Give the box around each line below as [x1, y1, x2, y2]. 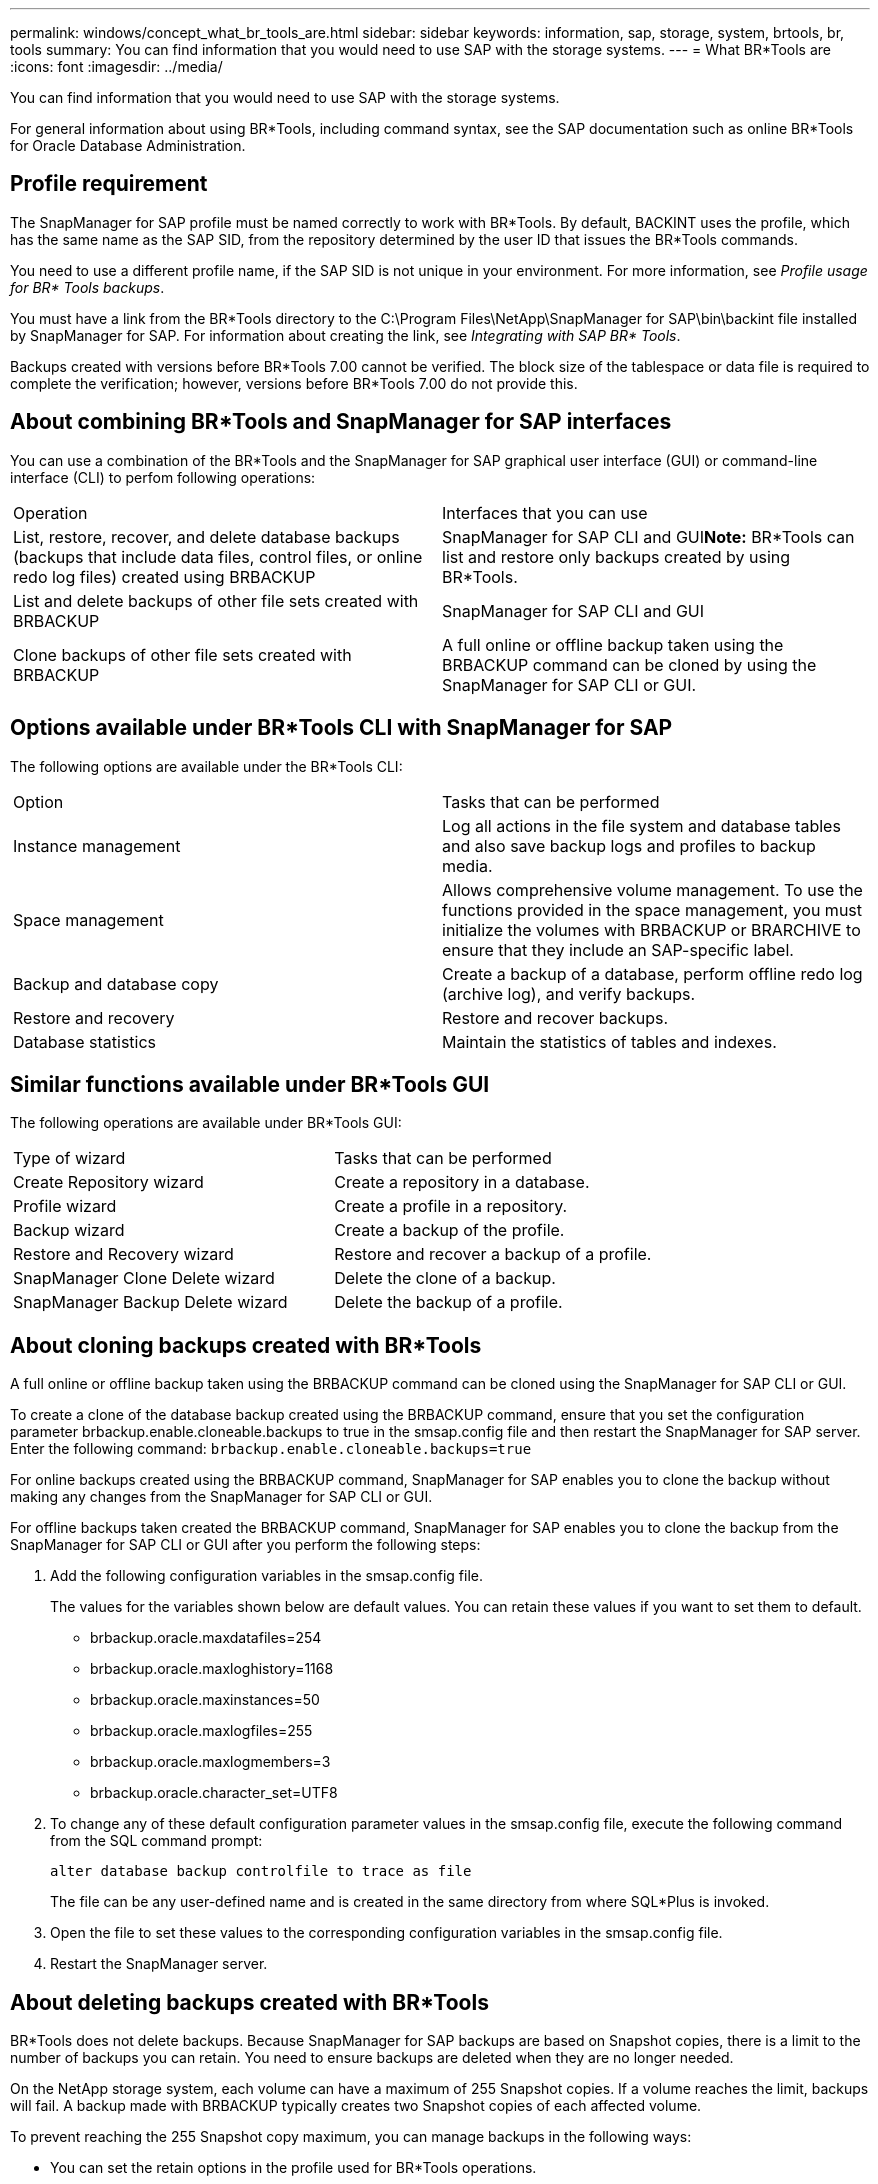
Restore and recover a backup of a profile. [334, 1244, 652, 1265]
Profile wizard [13, 1196, 117, 1217]
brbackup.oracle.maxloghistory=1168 [90, 1660, 334, 1678]
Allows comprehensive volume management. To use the [442, 879, 863, 900]
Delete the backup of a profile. [334, 1292, 563, 1313]
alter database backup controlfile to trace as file [50, 1863, 472, 1880]
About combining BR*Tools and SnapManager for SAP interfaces [10, 409, 672, 435]
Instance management [13, 835, 181, 856]
